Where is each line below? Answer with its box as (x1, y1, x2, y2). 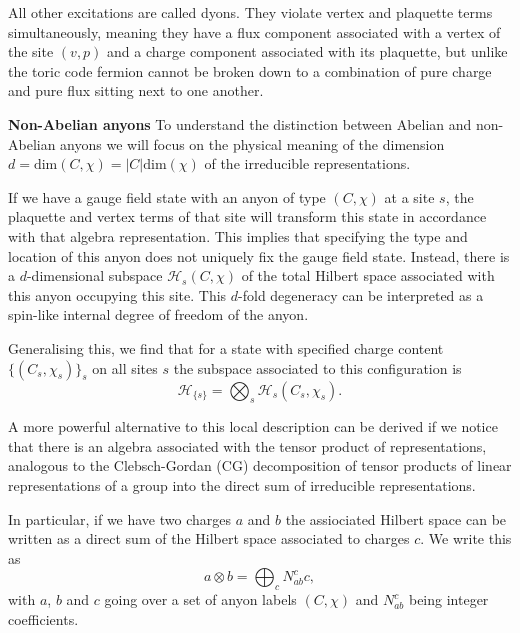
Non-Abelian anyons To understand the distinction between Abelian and (8, 113, 472, 134)
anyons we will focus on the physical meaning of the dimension (60, 133, 445, 154)
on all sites (92, 357, 158, 378)
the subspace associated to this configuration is (173, 357, 462, 378)
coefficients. (8, 608, 79, 629)
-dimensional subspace (26, 265, 163, 286)
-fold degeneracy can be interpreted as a (238, 284, 484, 305)
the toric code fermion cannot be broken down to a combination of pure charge (8, 60, 492, 81)
